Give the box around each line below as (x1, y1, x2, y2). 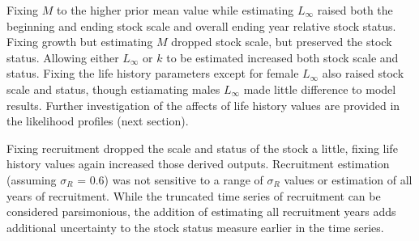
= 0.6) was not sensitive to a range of (77, 171, 263, 188)
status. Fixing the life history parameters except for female (6, 65, 299, 82)
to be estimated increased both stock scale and (166, 49, 399, 66)
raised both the (317, 2, 393, 18)
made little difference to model (243, 80, 396, 97)
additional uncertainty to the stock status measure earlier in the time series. (6, 218, 384, 235)
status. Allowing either (6, 49, 119, 66)
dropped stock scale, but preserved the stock (171, 33, 392, 50)
